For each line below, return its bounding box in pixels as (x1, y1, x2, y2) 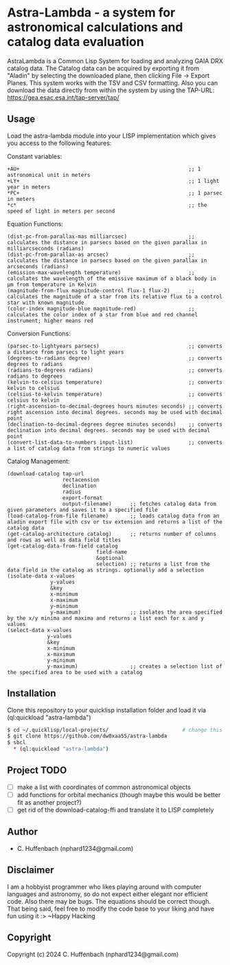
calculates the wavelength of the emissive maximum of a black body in (7, 275, 216, 282)
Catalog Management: (7, 457, 70, 465)
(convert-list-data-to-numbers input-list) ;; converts (7, 439, 223, 446)
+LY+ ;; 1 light (7, 177, 220, 184)
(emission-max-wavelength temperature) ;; (7, 269, 195, 276)
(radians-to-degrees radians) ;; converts (7, 367, 223, 373)
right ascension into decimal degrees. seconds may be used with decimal (7, 409, 223, 415)
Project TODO (7, 765, 67, 777)
